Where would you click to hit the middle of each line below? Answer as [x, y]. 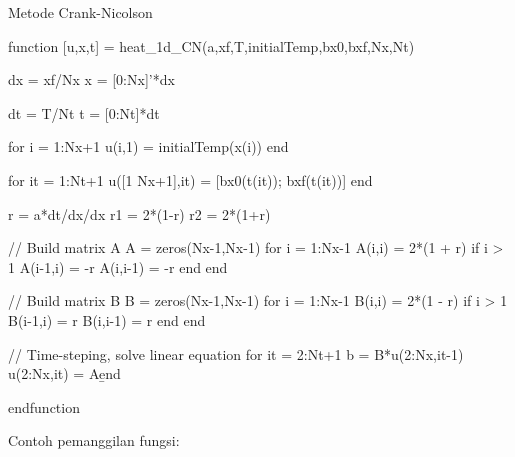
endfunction [44, 406]
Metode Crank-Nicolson [80, 12]
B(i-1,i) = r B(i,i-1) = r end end [107, 319]
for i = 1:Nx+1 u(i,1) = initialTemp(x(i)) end [148, 146]
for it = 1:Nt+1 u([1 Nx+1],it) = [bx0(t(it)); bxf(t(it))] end [190, 179]
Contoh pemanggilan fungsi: [94, 440]
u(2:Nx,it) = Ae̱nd [64, 373]
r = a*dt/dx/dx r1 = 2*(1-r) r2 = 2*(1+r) [139, 213]
